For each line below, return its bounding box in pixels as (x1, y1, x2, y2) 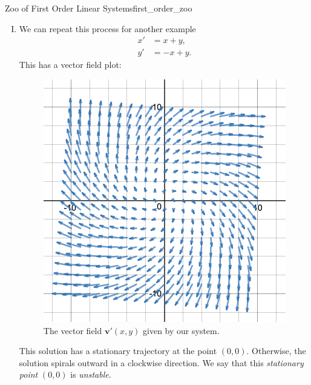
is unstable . (70, 368, 111, 381)
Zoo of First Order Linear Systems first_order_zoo (5, 2, 192, 14)
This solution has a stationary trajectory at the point (19, 344, 217, 357)
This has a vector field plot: (19, 58, 122, 71)
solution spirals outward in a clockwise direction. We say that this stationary (19, 356, 304, 369)
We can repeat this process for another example (19, 22, 196, 35)
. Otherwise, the (246, 344, 306, 357)
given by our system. (143, 324, 220, 336)
